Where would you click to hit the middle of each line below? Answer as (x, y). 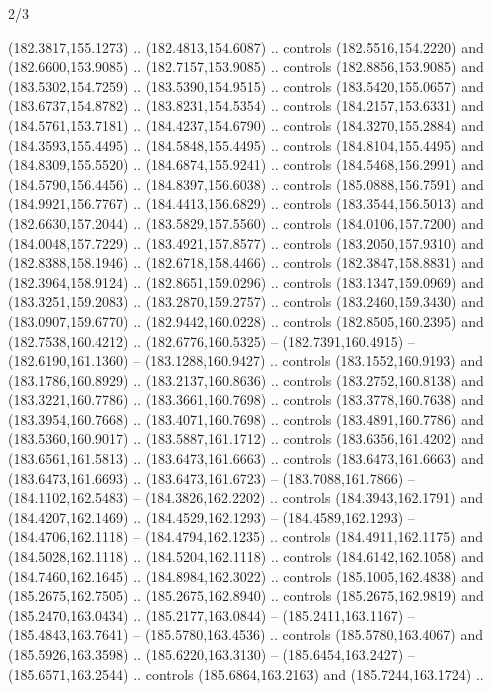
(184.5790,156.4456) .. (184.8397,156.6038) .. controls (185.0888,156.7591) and (246, 183)
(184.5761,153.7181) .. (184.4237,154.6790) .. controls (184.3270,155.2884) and (246, 124)
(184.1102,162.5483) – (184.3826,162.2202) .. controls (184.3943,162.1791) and (245, 497)
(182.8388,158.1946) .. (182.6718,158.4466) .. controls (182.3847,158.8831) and (246, 262)
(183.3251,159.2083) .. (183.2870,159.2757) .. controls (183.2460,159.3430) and (246, 301)
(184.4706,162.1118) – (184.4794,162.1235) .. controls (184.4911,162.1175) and (245, 536)
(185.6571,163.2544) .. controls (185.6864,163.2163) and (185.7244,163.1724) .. (246, 673)
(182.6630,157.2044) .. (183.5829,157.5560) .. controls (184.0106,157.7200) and (246, 222)
